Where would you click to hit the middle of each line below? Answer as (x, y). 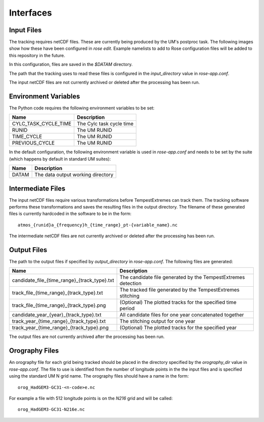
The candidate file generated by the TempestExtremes (182, 277)
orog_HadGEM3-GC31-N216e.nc (51, 410)
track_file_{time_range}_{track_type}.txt (57, 293)
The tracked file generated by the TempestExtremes (179, 290)
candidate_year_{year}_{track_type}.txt (57, 315)
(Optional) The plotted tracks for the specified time (178, 302)
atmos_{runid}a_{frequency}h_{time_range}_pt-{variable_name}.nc (98, 225)
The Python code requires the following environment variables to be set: (82, 108)
